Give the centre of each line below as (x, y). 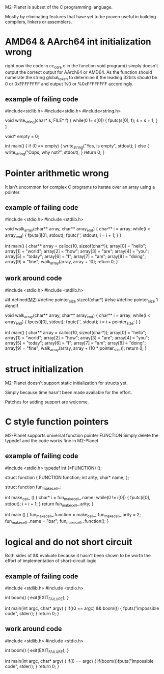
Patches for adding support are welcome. (47, 402)
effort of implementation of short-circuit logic (51, 561)
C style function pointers (57, 421)
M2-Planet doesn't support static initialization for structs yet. (67, 383)
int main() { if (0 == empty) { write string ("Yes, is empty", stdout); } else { (77, 146)
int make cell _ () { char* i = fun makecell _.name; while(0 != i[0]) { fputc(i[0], (78, 498)
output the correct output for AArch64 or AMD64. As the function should (79, 72)
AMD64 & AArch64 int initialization (78, 42)
